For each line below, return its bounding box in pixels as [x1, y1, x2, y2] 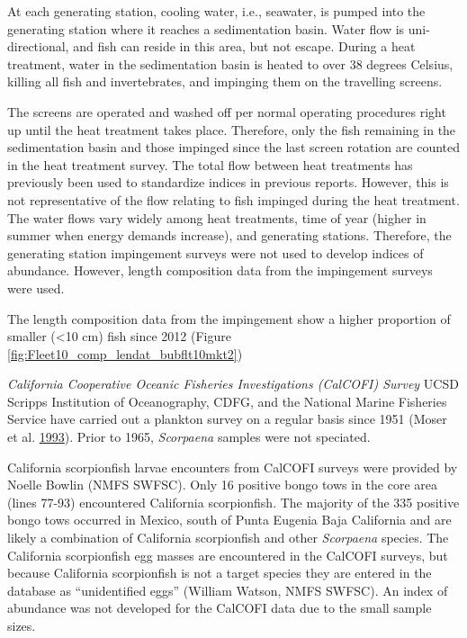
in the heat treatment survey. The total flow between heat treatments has [7, 155, 413, 174]
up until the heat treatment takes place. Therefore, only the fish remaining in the [7, 120, 456, 139]
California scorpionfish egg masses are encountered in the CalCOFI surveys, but [7, 545, 448, 564]
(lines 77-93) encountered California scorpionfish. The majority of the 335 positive [7, 492, 460, 511]
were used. [7, 278, 65, 297]
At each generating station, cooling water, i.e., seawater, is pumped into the [7, 2, 426, 20]
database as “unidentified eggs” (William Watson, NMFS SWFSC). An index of [7, 580, 448, 599]
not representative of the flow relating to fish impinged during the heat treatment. [7, 190, 460, 209]
